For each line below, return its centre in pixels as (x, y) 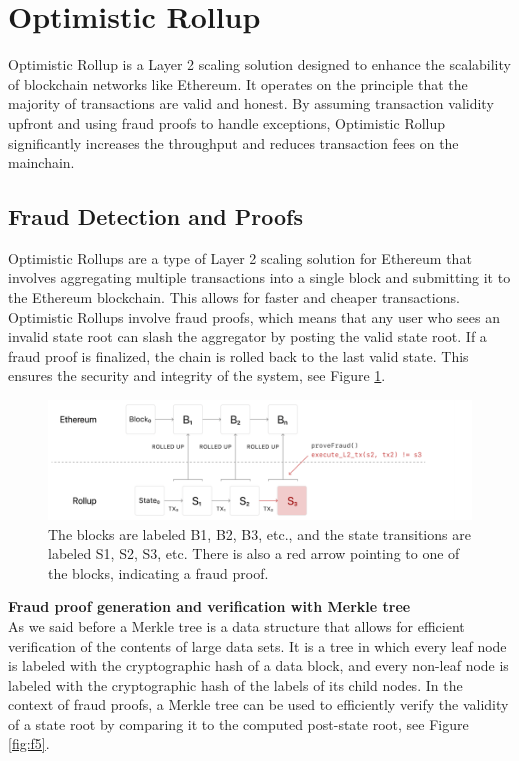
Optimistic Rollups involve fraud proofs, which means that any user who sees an (254, 316)
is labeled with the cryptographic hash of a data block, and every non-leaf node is (258, 665)
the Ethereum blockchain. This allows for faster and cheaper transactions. (234, 297)
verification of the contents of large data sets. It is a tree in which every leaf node (257, 645)
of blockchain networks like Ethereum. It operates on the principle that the (238, 83)
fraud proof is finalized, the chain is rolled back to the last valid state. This (238, 355)
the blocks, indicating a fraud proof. (158, 572)
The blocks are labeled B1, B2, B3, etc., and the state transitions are (259, 533)
